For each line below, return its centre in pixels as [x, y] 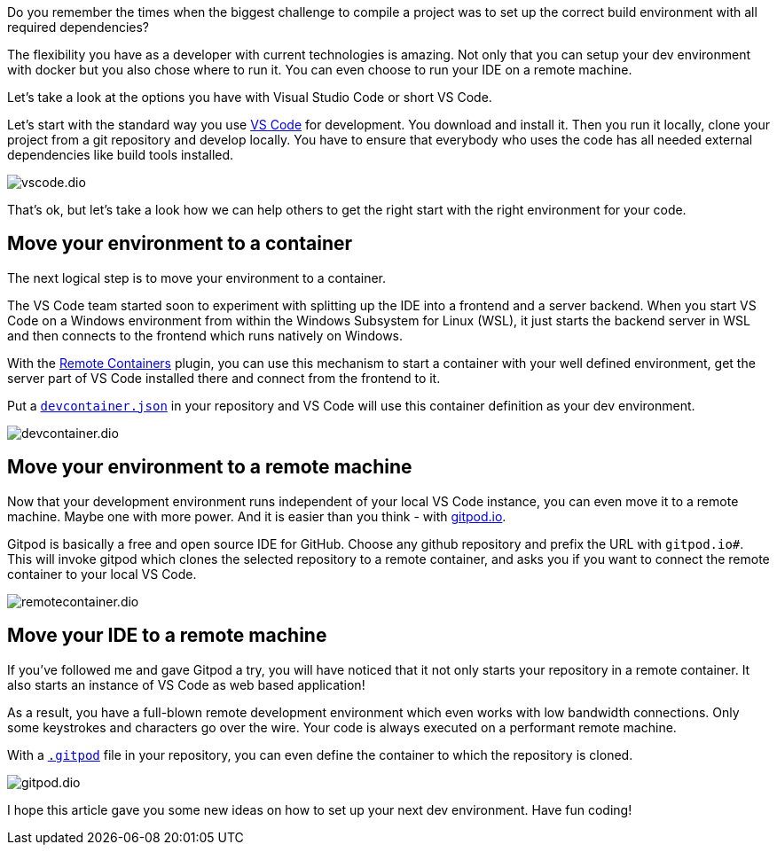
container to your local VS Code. [102, 574]
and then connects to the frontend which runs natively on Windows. [205, 335]
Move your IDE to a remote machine [167, 636]
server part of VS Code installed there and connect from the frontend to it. [224, 378]
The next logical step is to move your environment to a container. [197, 277]
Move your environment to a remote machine [210, 467]
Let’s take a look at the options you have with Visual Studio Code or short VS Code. [250, 97]
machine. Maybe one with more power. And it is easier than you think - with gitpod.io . [257, 516]
